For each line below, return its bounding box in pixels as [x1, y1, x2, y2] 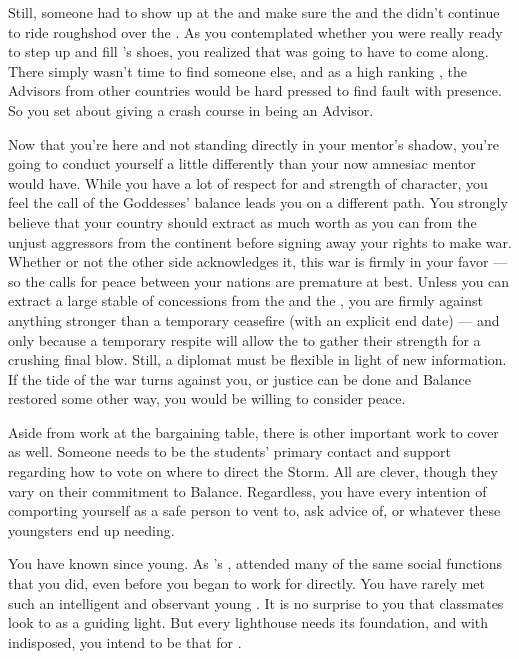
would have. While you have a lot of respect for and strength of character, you [8, 172, 488, 193]
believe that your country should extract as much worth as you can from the [8, 211, 477, 232]
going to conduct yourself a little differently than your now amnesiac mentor [8, 153, 476, 174]
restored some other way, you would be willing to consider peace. [8, 388, 406, 409]
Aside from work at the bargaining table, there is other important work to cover [8, 421, 499, 442]
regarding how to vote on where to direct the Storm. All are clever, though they [8, 461, 498, 482]
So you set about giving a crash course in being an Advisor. [8, 99, 374, 120]
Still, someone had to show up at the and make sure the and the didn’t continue [8, 2, 500, 22]
